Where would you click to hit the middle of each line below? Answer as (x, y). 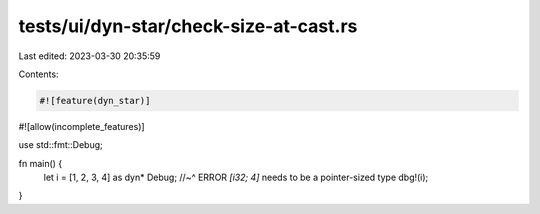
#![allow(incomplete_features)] (81, 126)
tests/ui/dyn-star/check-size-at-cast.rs (188, 26)
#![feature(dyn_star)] (95, 100)
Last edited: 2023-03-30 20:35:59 (89, 56)
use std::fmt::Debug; (61, 145)
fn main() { (40, 163)
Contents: (38, 74)
